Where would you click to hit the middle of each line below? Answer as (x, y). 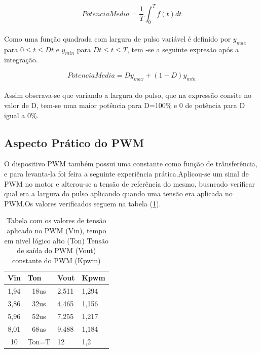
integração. (21, 60)
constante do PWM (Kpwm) (57, 260)
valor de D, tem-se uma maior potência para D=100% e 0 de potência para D (125, 105)
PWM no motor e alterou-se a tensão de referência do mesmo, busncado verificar (129, 183)
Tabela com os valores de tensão (56, 220)
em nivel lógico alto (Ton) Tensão (56, 240)
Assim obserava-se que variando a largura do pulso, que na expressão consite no (128, 95)
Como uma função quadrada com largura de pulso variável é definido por (118, 38)
